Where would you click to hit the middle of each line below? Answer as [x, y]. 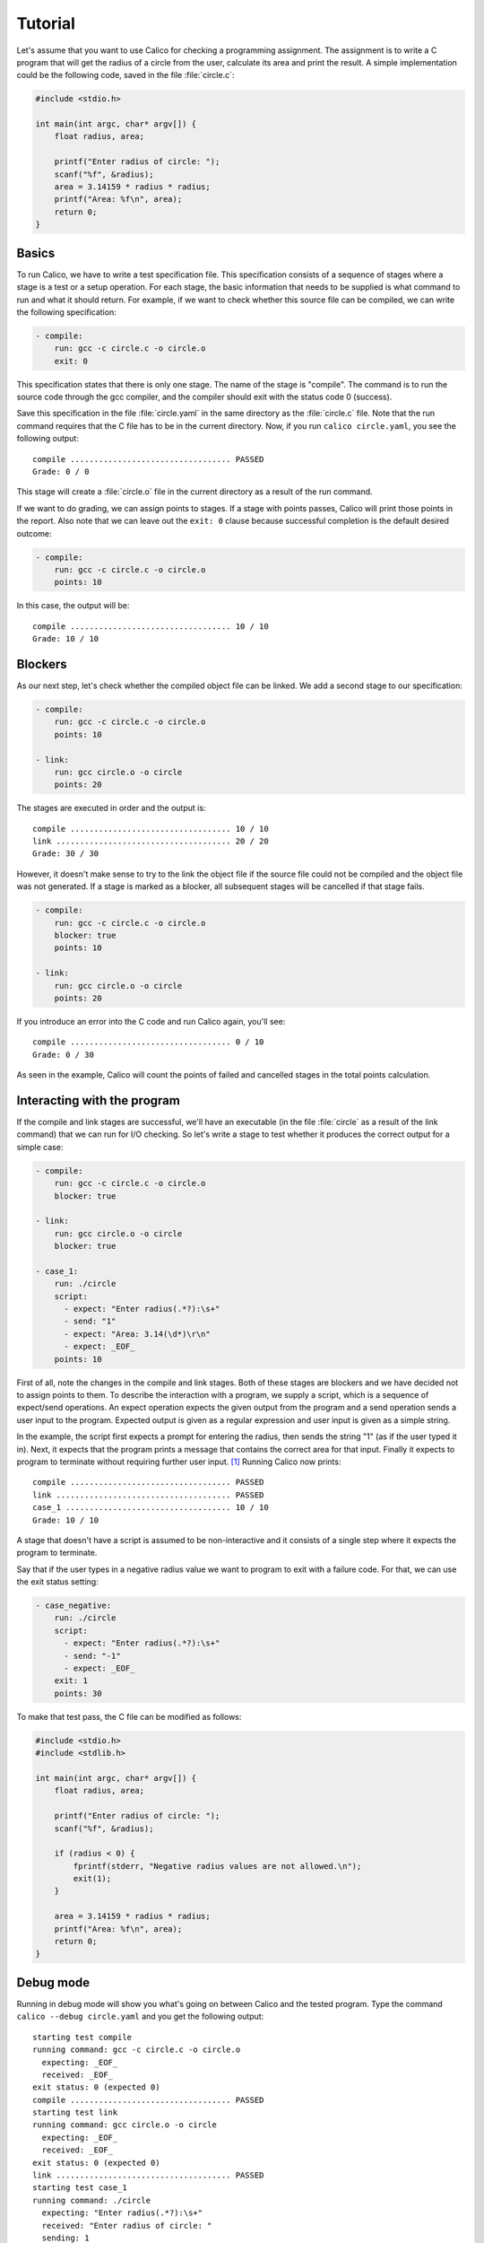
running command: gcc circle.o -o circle [125, 2125]
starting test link [75, 2112]
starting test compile [82, 2037]
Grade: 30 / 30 [66, 854]
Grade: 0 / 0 [61, 471]
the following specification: [66, 312]
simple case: [40, 1147]
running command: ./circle [92, 2200]
